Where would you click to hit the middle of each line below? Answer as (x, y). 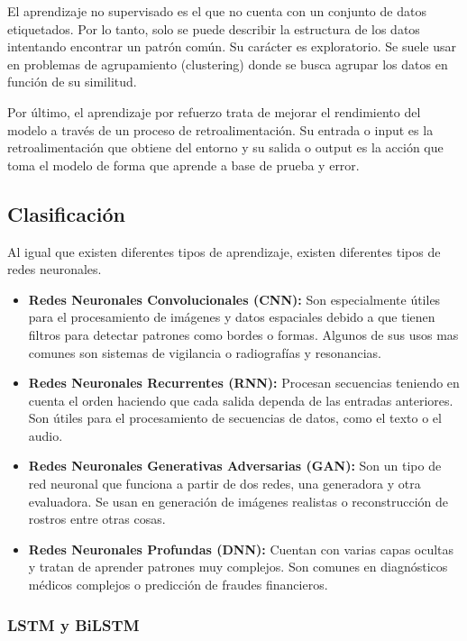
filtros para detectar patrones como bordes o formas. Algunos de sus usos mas (243, 334)
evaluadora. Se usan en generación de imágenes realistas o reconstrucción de (238, 501)
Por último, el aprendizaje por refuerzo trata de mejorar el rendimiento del (214, 111)
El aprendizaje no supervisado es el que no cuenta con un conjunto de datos (217, 11)
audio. (46, 435)
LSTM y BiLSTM (73, 624)
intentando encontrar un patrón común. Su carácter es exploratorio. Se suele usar (232, 46)
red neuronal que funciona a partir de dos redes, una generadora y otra (224, 484)
